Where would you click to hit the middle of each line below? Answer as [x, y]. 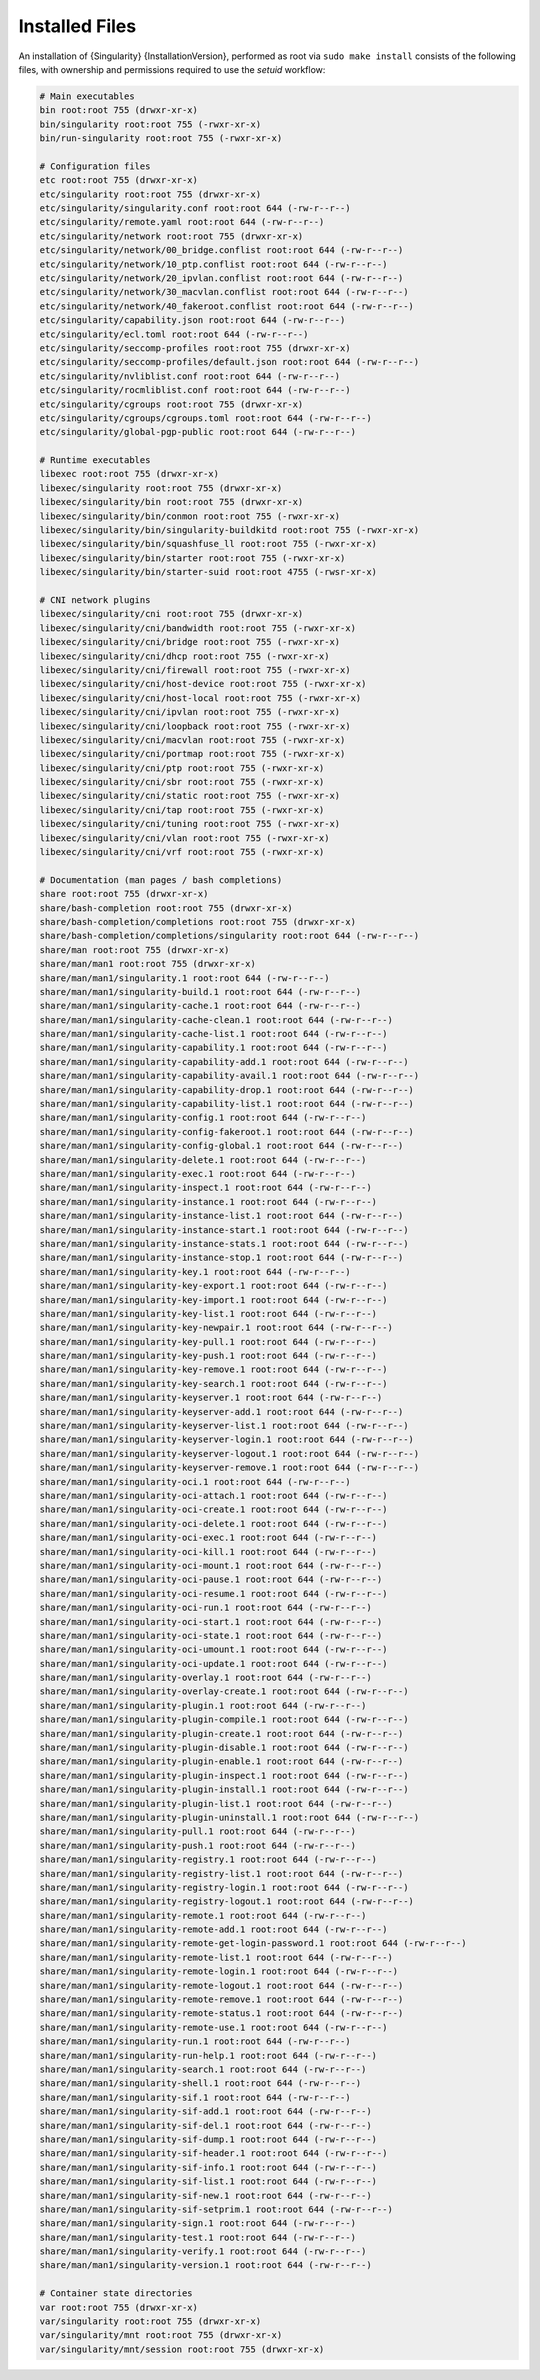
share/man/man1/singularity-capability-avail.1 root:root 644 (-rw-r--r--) [229, 1076]
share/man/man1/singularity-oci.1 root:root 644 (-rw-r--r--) [195, 1481]
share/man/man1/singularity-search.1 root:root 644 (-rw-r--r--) [203, 2069]
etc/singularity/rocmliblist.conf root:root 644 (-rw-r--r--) [195, 390]
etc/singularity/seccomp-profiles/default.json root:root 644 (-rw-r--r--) [229, 362]
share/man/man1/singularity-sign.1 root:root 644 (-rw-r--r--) [198, 2223]
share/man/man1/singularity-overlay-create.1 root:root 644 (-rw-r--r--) [224, 1691]
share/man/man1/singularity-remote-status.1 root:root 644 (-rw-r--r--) [221, 2013]
